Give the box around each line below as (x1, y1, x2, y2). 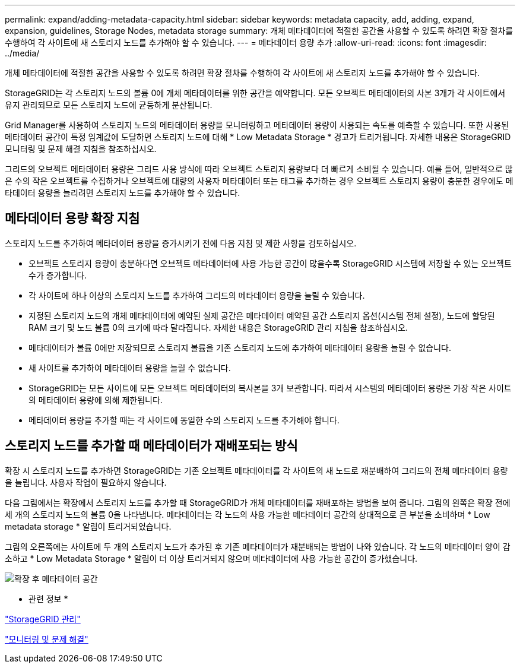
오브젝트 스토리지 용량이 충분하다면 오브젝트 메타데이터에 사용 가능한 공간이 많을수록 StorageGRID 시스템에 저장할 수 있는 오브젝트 (28, 258, 512, 268)
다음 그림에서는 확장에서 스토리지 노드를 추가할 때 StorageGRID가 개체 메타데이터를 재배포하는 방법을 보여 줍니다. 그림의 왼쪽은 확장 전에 (5, 497, 511, 508)
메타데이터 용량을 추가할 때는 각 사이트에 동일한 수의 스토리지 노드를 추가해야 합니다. (28, 414, 340, 425)
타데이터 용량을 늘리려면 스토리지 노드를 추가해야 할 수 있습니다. (5, 188, 240, 198)
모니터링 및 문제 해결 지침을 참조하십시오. (5, 144, 157, 154)
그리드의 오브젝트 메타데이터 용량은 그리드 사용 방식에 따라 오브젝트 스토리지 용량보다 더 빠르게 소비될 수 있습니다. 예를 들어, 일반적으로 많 (5, 164, 513, 174)
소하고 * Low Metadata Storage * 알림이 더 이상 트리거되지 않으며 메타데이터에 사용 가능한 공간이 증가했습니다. (5, 553, 418, 563)
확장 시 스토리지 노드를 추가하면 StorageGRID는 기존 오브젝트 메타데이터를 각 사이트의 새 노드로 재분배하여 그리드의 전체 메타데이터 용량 (5, 465, 508, 476)
